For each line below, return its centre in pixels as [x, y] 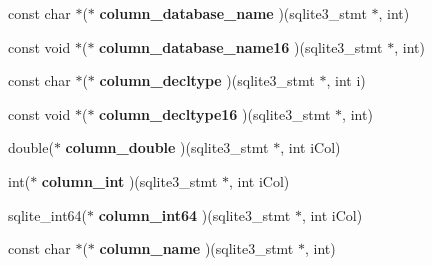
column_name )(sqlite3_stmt [196, 248]
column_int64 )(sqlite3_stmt [194, 214]
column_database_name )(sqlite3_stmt [233, 13]
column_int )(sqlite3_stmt [129, 180]
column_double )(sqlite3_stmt [167, 147]
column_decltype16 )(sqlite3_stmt [215, 113]
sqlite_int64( [48, 214]
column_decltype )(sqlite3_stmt [207, 80]
